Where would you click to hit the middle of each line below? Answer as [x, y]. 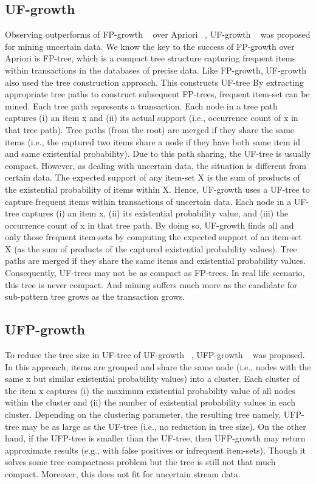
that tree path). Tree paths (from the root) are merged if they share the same [150, 129]
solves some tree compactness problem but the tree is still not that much [140, 462]
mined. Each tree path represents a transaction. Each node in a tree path [141, 105]
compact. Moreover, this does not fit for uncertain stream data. [123, 474]
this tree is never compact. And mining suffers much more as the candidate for [151, 284]
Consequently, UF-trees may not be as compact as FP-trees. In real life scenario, [155, 273]
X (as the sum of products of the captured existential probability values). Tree [151, 248]
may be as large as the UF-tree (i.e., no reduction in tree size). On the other [164, 426]
